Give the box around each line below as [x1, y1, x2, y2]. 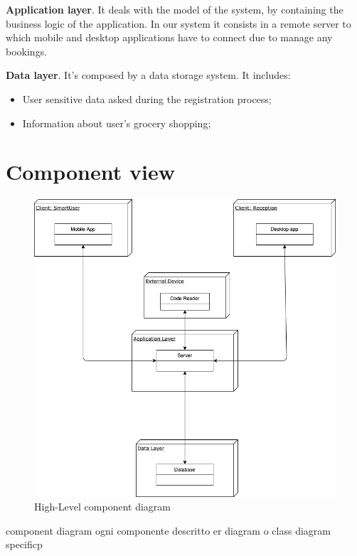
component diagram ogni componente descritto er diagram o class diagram [6, 523, 331, 538]
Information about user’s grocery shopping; [22, 115, 211, 130]
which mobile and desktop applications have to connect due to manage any [6, 30, 333, 45]
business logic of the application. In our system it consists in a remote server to [6, 16, 351, 31]
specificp [6, 537, 43, 552]
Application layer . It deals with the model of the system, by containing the [6, 2, 343, 16]
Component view [6, 157, 175, 186]
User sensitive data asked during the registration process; [22, 91, 272, 106]
